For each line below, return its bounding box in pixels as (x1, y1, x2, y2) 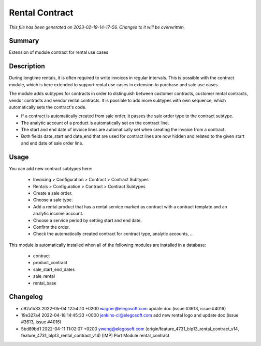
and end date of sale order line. (21, 140, 84, 146)
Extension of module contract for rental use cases (9, 49, 109, 55)
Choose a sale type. (33, 197, 73, 203)
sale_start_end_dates (33, 267, 75, 272)
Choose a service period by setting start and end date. (33, 217, 142, 223)
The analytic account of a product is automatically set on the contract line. (21, 120, 169, 126)
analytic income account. (33, 211, 84, 217)
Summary (9, 37, 39, 45)
